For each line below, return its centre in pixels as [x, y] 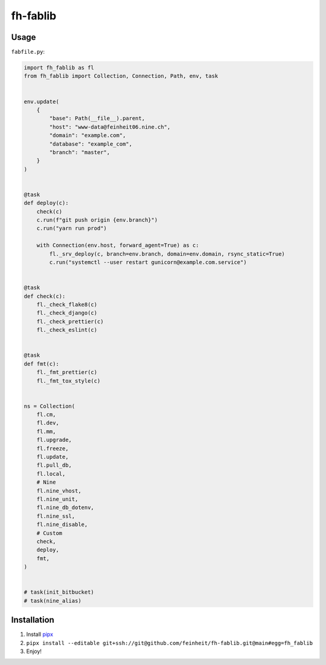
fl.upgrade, [54, 440]
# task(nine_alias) [53, 601]
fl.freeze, [53, 448]
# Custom [50, 533]
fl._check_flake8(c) [67, 304]
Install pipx [40, 634]
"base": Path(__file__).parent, [97, 118]
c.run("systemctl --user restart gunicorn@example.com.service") [148, 262]
